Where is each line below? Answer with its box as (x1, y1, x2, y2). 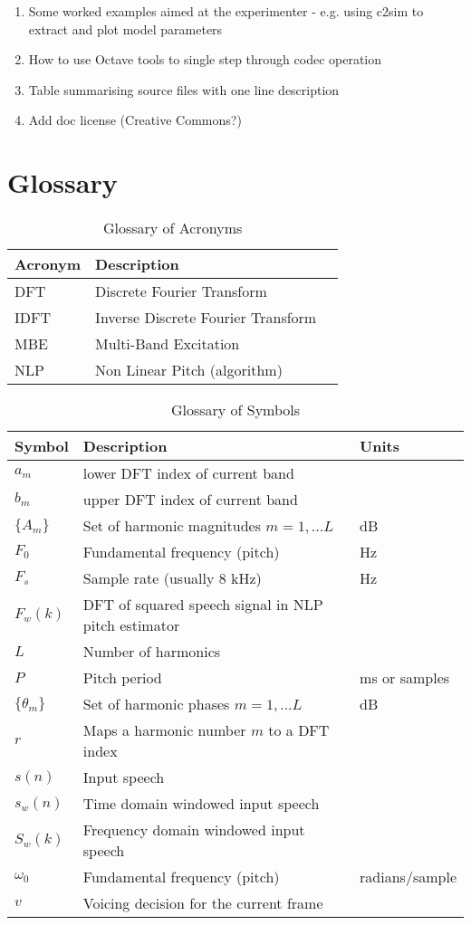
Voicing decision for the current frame (82, 892, 323, 914)
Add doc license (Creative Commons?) (28, 110, 242, 129)
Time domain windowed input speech (82, 793, 320, 815)
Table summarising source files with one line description (28, 80, 340, 99)
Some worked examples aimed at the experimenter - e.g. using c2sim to (28, 2, 424, 20)
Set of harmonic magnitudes (82, 515, 261, 537)
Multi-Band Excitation (95, 333, 240, 355)
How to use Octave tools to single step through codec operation (28, 50, 382, 69)
